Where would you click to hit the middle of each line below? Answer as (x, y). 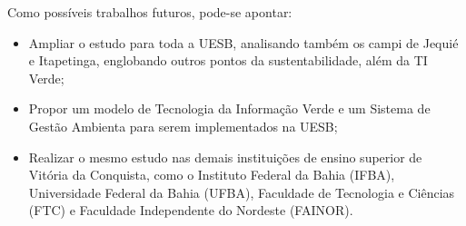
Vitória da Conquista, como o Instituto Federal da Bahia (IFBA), (212, 175)
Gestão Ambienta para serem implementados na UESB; (183, 126)
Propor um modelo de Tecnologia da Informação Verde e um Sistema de (229, 108)
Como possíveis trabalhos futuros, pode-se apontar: (150, 12)
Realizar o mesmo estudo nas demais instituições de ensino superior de (225, 157)
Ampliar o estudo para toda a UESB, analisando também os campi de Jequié (243, 42)
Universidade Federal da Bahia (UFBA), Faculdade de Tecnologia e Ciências (242, 192)
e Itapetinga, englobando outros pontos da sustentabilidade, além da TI (228, 60)
